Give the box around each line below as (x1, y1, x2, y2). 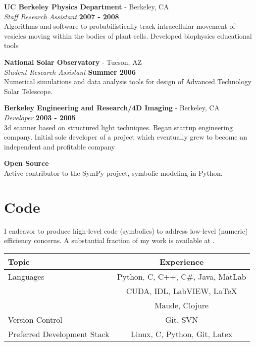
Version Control (8, 313, 62, 325)
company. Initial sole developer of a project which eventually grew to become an (4, 132, 247, 142)
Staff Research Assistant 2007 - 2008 (4, 11, 119, 21)
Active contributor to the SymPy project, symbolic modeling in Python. (4, 167, 223, 178)
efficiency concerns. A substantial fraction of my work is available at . (4, 235, 215, 246)
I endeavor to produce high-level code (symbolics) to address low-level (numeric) (4, 225, 248, 236)
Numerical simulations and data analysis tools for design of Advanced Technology (4, 76, 252, 87)
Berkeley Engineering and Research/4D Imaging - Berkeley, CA (4, 102, 220, 113)
